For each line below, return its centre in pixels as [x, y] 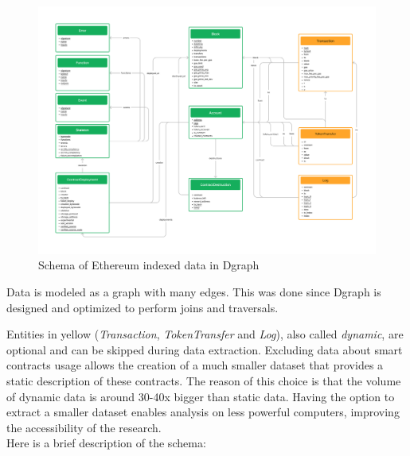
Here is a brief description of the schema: [106, 443]
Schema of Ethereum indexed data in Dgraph [149, 265]
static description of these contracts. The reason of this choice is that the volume [204, 380]
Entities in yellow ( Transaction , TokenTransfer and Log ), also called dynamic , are [205, 334]
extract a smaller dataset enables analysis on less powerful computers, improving [203, 412]
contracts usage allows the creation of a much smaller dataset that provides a [195, 365]
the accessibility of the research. [84, 427]
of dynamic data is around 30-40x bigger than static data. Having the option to [201, 396]
